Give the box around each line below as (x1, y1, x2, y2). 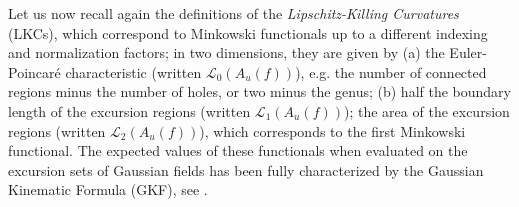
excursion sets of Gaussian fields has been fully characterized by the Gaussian (8, 159, 484, 180)
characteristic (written (65, 61, 202, 82)
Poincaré (8, 61, 61, 82)
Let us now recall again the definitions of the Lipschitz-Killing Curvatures (8, 3, 459, 23)
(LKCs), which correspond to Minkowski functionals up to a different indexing (8, 22, 488, 43)
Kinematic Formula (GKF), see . (8, 179, 208, 200)
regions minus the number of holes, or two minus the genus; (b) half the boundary (8, 81, 512, 102)
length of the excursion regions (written (8, 100, 251, 121)
